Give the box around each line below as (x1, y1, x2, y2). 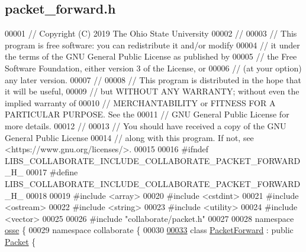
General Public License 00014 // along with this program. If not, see (5, 131, 254, 143)
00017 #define (26, 166, 78, 178)
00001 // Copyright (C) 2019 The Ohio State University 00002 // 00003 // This (5, 27, 297, 40)
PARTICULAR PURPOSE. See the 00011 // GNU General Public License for (5, 108, 289, 120)
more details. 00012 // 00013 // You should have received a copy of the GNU (5, 119, 286, 132)
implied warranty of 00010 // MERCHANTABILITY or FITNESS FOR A (5, 96, 276, 109)
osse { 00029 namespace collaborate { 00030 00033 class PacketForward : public (5, 224, 294, 236)
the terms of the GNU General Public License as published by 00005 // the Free (5, 50, 297, 63)
